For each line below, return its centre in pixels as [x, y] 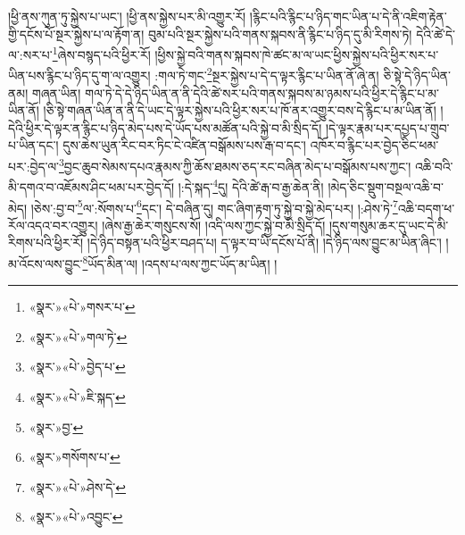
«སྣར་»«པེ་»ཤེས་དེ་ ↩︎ [77, 486]
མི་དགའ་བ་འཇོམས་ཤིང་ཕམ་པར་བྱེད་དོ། [91, 186]
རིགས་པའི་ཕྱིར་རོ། [46, 242]
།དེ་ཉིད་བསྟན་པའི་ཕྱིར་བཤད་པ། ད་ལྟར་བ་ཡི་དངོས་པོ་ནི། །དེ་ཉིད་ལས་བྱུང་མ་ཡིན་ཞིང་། [264, 242]
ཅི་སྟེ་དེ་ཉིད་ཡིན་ [417, 75]
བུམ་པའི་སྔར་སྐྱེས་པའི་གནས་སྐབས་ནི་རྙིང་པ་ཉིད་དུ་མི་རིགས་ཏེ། [280, 33]
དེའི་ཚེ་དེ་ [436, 33]
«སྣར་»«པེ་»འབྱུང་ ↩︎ [76, 517]
